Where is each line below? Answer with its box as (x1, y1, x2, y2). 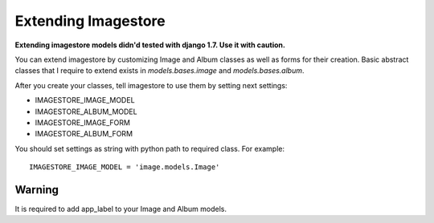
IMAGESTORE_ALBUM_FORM (35, 129, 133, 139)
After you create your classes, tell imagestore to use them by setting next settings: (14, 80, 288, 90)
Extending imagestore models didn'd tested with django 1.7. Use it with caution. (14, 40, 285, 50)
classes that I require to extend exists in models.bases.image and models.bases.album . (14, 66, 305, 75)
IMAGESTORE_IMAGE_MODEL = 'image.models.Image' (29, 163, 220, 172)
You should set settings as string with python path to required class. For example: (14, 144, 285, 153)
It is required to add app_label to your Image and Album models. (14, 204, 227, 213)
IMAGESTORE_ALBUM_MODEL (35, 107, 137, 116)
